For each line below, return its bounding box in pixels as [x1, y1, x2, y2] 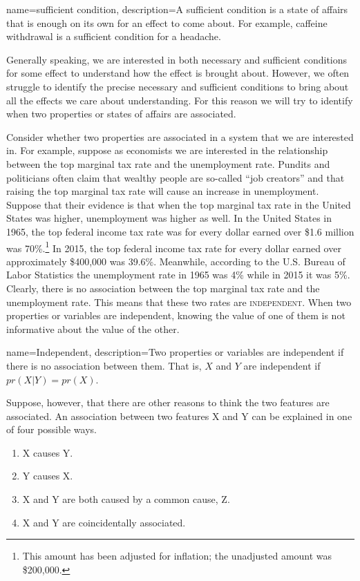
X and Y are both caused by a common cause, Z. [22, 492, 230, 506]
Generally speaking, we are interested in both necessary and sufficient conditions [6, 52, 348, 66]
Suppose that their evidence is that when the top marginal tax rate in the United [6, 197, 351, 211]
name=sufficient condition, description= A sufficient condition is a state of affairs [6, 2, 348, 16]
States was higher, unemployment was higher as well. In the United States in [6, 211, 332, 225]
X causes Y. [22, 445, 73, 459]
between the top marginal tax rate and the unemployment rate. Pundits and [6, 156, 330, 171]
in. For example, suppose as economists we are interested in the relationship [6, 143, 328, 158]
